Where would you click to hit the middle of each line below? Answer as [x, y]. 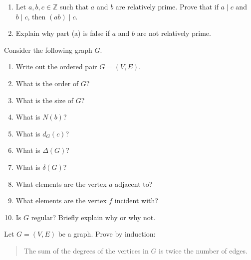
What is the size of [45, 100]
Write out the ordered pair [56, 66]
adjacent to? [134, 184]
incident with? [136, 200]
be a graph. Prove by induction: [107, 234]
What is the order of [47, 83]
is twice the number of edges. [203, 250]
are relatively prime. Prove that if [167, 6]
